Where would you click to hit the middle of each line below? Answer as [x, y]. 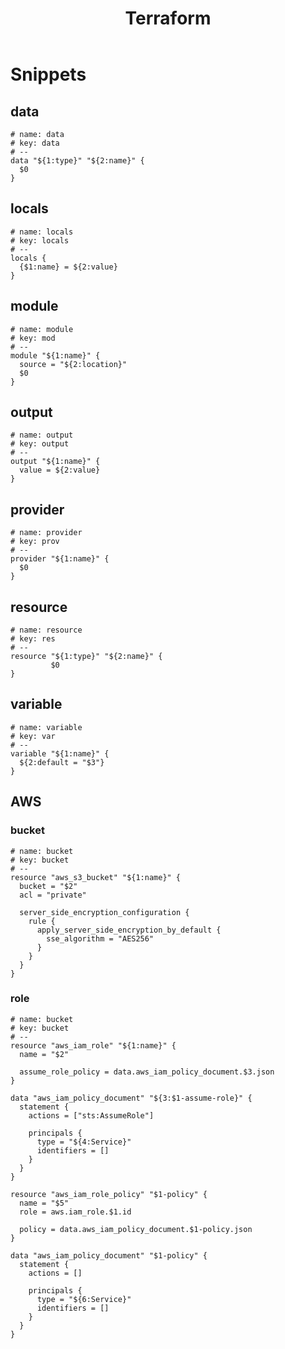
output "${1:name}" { [55, 462]
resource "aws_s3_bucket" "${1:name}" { [96, 877]
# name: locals [42, 232]
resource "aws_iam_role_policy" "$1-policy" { [109, 1194]
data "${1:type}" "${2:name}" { [77, 161]
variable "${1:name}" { [60, 753]
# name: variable [46, 727]
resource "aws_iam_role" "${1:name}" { [93, 1045]
